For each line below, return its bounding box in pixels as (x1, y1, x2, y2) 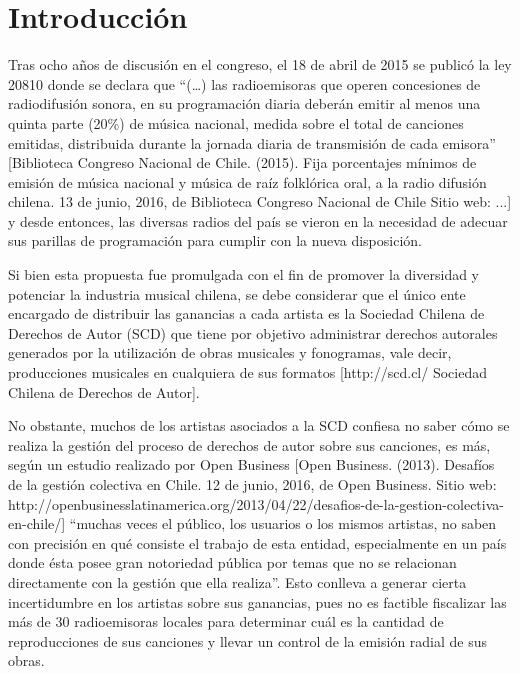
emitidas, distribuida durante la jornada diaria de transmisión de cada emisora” (8, 132, 496, 153)
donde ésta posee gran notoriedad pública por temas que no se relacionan (8, 552, 457, 573)
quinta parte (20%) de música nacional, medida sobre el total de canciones (8, 112, 464, 133)
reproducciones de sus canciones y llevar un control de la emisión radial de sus (8, 630, 488, 651)
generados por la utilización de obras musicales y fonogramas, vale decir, (8, 342, 452, 363)
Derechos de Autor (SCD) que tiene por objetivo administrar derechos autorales (8, 322, 498, 343)
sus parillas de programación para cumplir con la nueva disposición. (8, 230, 422, 251)
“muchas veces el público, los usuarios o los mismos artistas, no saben (69, 513, 497, 534)
